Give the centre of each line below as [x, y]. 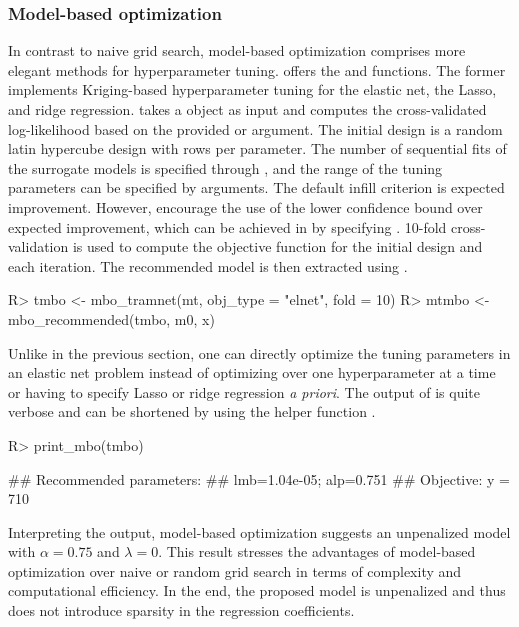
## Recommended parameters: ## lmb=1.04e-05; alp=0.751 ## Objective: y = [259, 478]
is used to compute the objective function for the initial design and [277, 246]
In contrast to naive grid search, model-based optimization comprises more [237, 50]
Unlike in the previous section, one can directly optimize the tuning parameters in [259, 352]
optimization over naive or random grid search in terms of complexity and [235, 570]
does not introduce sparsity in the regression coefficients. [181, 610]
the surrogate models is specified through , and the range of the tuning [225, 167]
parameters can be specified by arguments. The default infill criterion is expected [256, 187]
